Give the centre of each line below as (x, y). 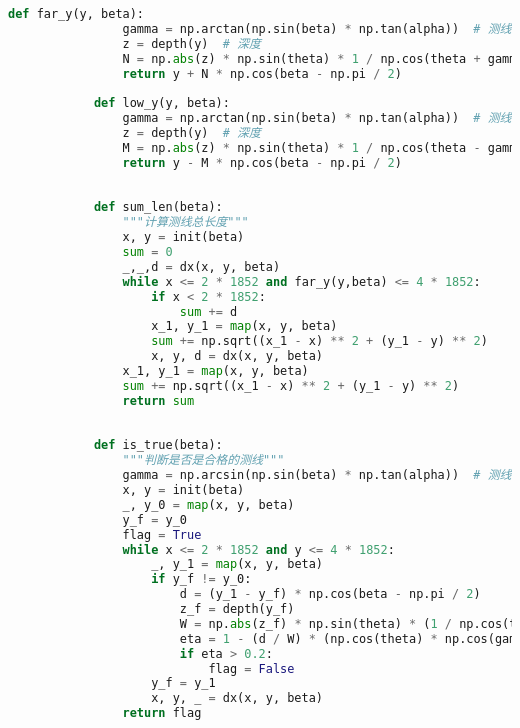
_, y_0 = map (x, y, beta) (208, 504)
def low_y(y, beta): (161, 103)
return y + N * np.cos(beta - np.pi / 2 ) (262, 73)
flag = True (162, 534)
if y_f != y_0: (201, 579)
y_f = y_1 (183, 683)
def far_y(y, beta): (76, 14)
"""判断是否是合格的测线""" (203, 460)
